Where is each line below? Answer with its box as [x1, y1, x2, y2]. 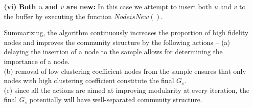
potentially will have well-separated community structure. [29, 94, 202, 105]
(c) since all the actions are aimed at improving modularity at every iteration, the [4, 85, 250, 95]
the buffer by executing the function [4, 11, 112, 21]
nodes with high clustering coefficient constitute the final [4, 75, 174, 86]
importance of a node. [4, 56, 70, 66]
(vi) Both [4, 1, 36, 11]
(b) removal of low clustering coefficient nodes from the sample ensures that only [4, 65, 246, 76]
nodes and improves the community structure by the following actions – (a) [4, 37, 230, 47]
